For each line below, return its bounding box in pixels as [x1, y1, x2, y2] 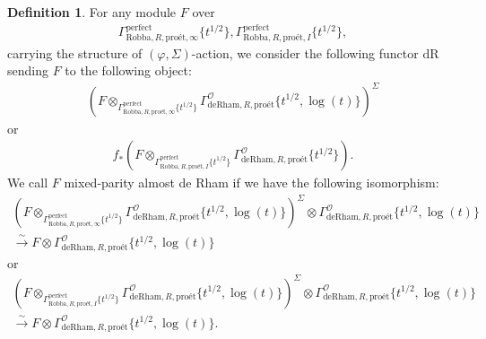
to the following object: [65, 61, 192, 80]
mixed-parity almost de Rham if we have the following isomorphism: [64, 173, 439, 192]
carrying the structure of [7, 43, 143, 62]
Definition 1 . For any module [7, 3, 177, 21]
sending [7, 61, 48, 80]
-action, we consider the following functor [191, 43, 419, 62]
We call [7, 173, 48, 192]
